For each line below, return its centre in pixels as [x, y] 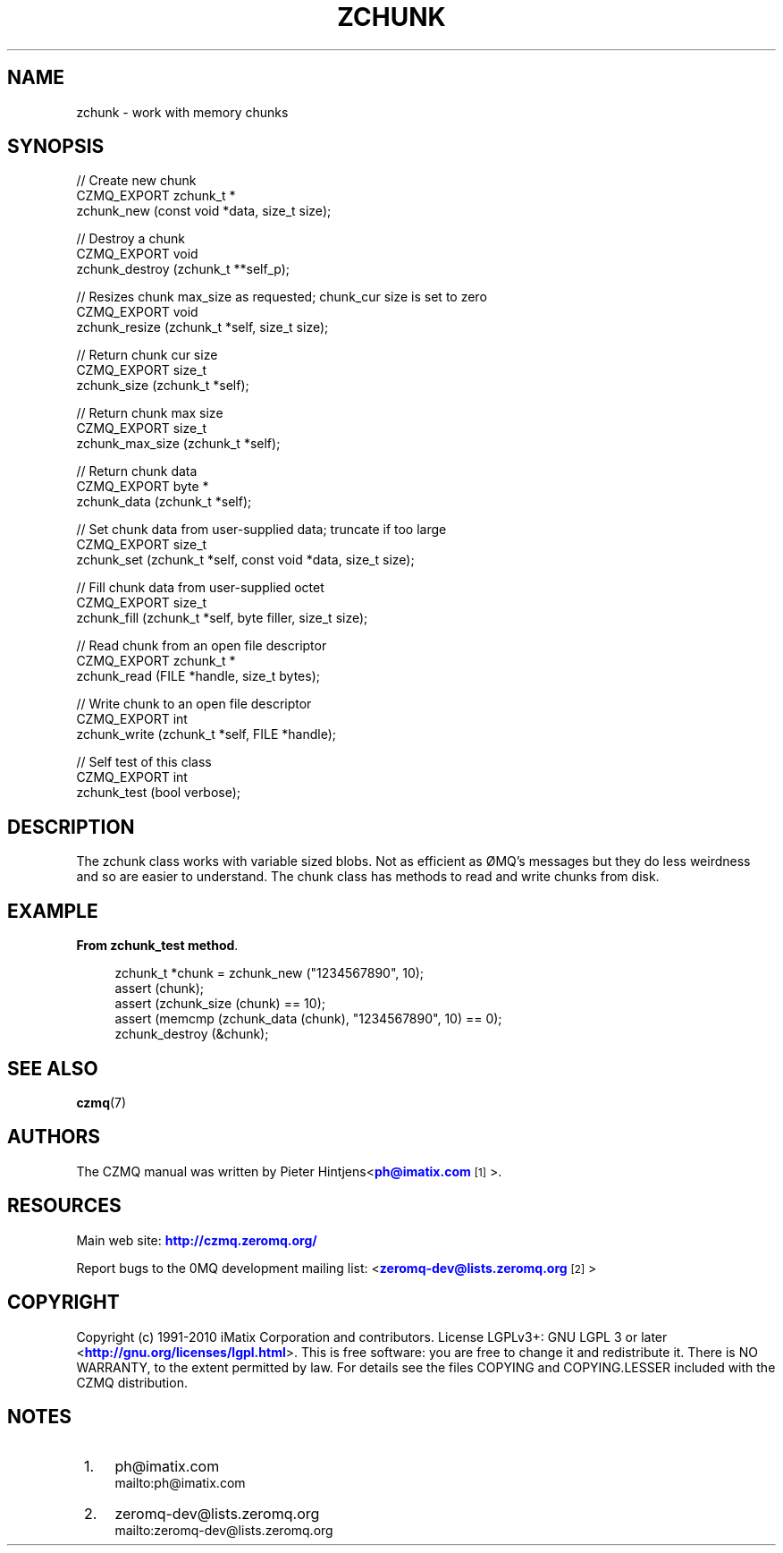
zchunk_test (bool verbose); [159, 793]
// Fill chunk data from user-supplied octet [200, 588]
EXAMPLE [53, 911]
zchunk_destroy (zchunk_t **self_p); [183, 269]
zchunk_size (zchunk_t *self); [163, 386]
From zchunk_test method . [157, 946]
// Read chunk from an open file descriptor [202, 646]
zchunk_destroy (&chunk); [192, 1034]
